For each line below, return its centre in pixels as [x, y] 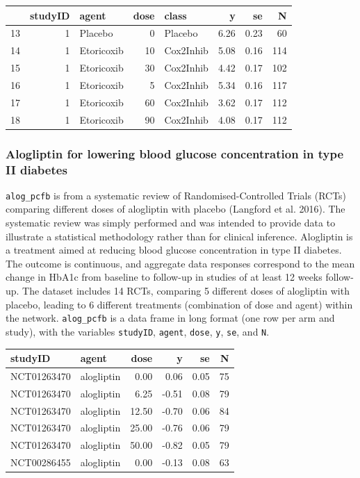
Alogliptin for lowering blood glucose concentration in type [175, 153]
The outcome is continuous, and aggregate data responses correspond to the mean [180, 263]
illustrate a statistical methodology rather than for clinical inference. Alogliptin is [179, 236]
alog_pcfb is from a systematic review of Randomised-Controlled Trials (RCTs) [176, 195]
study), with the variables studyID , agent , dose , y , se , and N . [138, 331]
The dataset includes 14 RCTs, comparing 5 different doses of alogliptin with [186, 291]
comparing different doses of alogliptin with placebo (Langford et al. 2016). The [175, 209]
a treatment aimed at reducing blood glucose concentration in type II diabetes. [174, 250]
